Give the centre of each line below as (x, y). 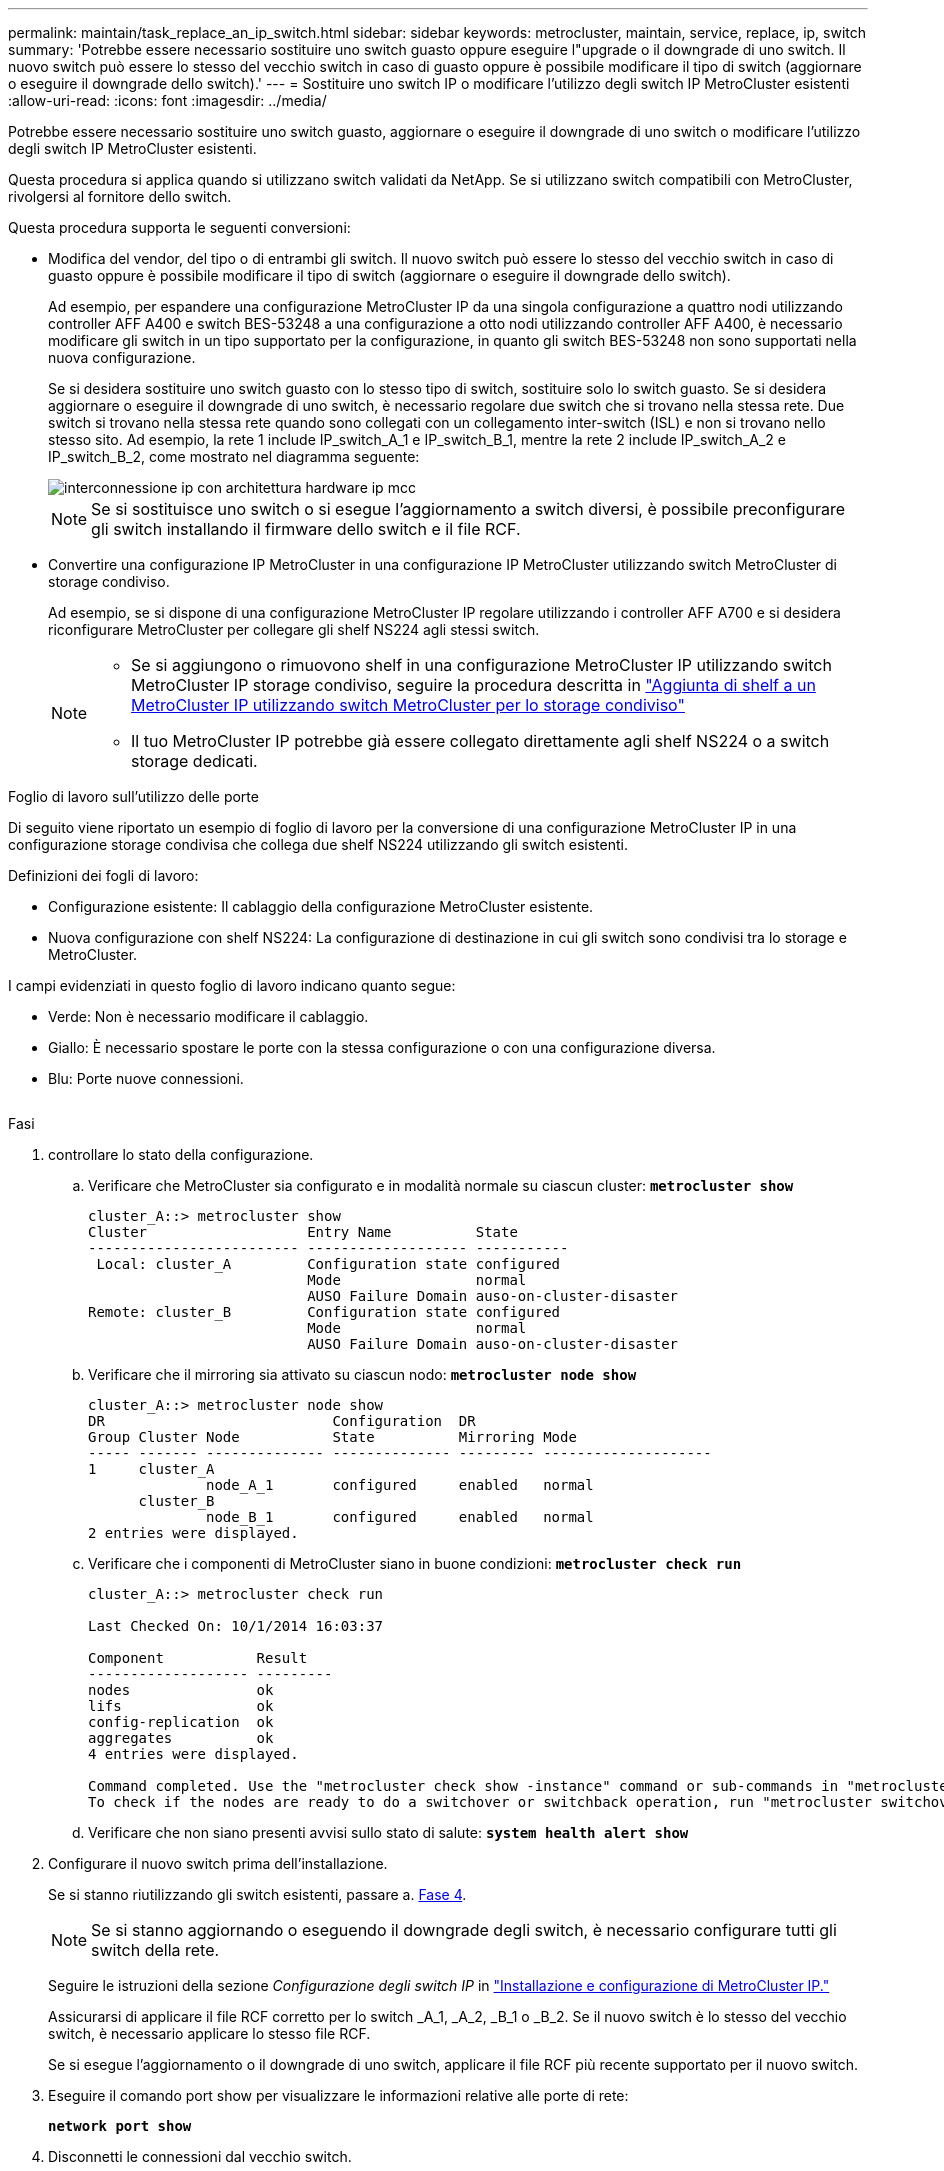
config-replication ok (181, 1722)
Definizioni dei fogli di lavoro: (103, 875)
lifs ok (181, 1706)
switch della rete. (155, 1950)
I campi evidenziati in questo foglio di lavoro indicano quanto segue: (232, 985)
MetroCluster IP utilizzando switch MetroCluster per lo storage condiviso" (408, 705)
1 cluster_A (151, 1469)
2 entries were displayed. (193, 1533)
